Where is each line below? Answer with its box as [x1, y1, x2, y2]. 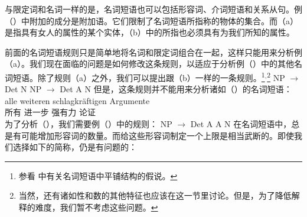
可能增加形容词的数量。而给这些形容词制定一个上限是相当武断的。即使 [21, 129, 294, 141]
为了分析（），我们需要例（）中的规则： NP [5, 118, 172, 129]
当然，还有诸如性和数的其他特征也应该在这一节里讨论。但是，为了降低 [18, 189, 292, 202]
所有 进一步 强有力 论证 [5, 106, 96, 118]
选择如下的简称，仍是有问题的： [12, 141, 137, 153]
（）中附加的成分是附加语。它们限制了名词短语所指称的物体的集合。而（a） [5, 14, 298, 27]
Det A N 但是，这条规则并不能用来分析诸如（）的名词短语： [60, 83, 292, 95]
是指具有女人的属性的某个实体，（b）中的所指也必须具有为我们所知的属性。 [5, 26, 295, 38]
